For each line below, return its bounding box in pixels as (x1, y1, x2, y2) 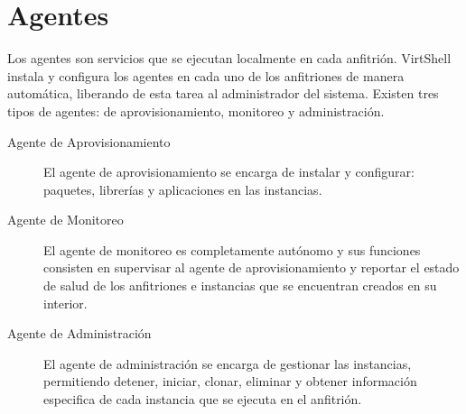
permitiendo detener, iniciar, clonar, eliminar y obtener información (43, 372, 417, 391)
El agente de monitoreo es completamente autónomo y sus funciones (43, 240, 421, 259)
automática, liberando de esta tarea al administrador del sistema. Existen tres (7, 84, 439, 103)
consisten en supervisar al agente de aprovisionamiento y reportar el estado (43, 258, 460, 277)
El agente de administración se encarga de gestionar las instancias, (43, 354, 412, 373)
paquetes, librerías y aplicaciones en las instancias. (43, 179, 322, 198)
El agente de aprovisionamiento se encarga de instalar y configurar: (43, 162, 415, 181)
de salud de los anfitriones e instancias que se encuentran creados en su (43, 276, 437, 295)
